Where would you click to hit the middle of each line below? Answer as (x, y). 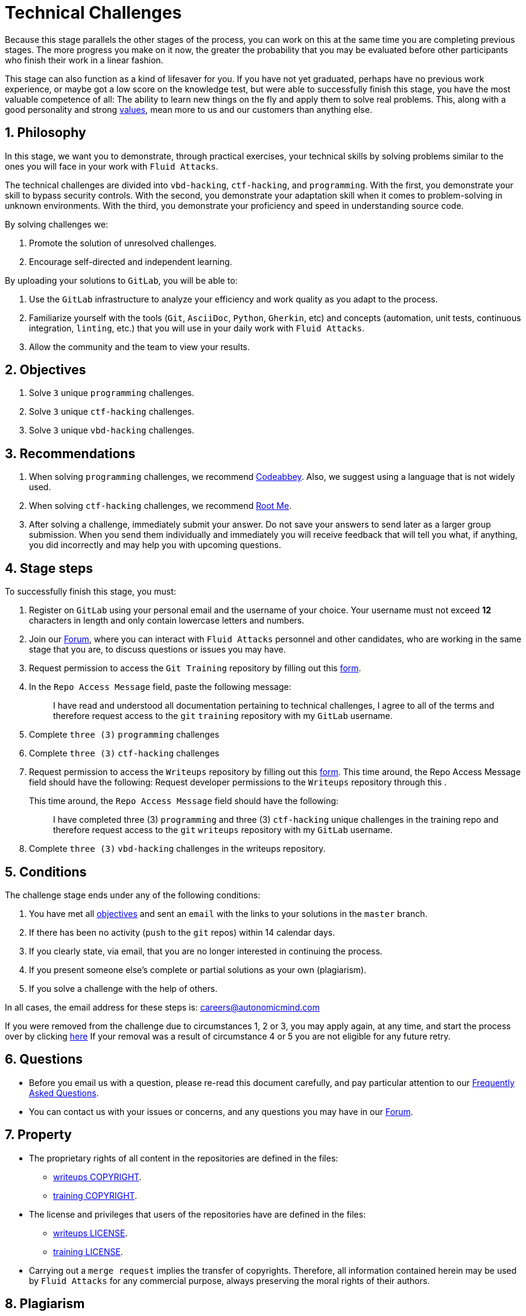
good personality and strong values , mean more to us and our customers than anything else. (189, 109)
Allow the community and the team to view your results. (140, 347)
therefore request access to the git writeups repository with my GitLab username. (223, 830)
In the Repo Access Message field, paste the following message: (160, 687)
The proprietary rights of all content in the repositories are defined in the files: (184, 1158)
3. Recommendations (70, 453)
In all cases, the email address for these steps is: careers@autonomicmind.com (162, 1007)
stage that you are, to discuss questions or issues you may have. (157, 650)
